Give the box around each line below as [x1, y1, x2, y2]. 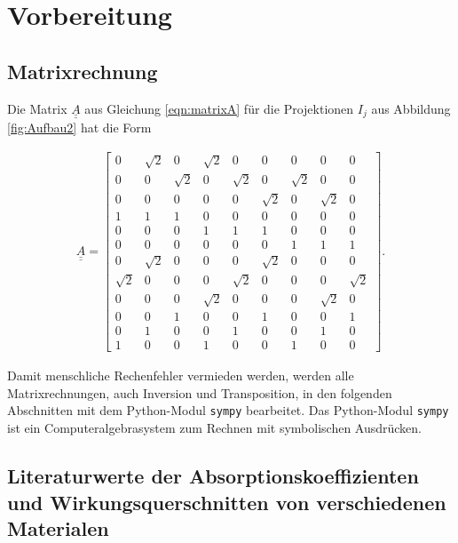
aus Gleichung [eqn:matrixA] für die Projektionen [84, 99, 354, 117]
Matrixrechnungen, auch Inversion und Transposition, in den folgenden [7, 383, 392, 402]
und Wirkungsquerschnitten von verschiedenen [7, 488, 446, 515]
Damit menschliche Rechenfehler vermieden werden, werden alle [7, 366, 354, 385]
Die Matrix [7, 99, 67, 117]
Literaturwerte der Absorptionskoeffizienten [7, 462, 419, 490]
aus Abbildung [371, 99, 451, 117]
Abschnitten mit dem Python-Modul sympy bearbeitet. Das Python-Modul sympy [7, 401, 449, 419]
